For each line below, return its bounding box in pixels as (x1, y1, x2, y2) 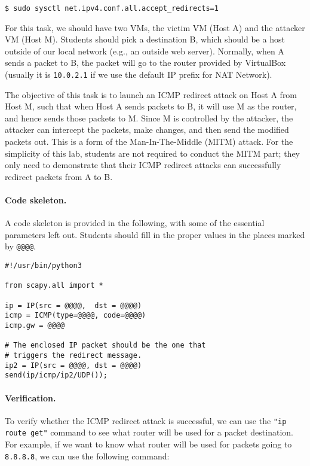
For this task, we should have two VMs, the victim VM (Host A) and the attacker (5, 21, 305, 33)
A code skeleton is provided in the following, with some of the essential (5, 217, 265, 229)
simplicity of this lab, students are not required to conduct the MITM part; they (5, 147, 300, 159)
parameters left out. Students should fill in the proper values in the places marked (5, 228, 305, 240)
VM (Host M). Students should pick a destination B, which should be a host (5, 33, 285, 45)
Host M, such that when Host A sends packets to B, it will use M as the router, (5, 100, 297, 112)
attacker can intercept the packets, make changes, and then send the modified (5, 123, 289, 136)
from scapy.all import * (5, 281, 103, 290)
